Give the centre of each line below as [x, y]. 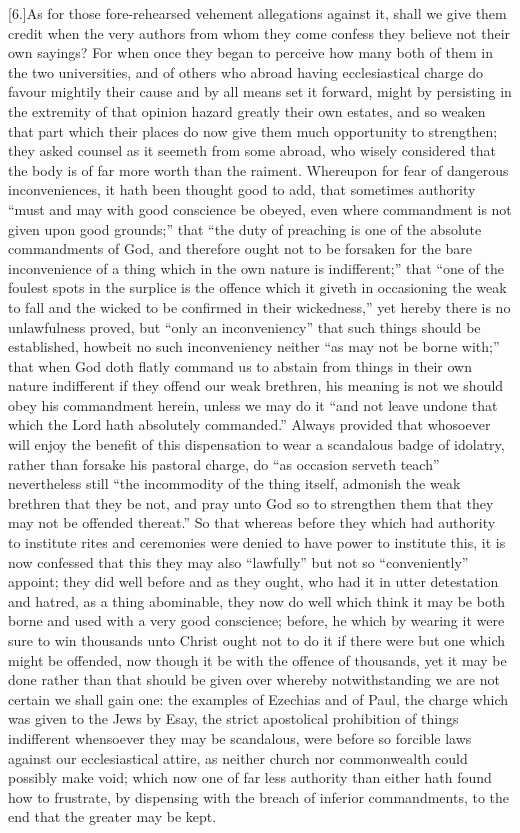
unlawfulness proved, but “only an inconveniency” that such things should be [244, 326]
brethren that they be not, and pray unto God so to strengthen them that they [251, 502]
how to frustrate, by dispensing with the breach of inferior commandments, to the [259, 796]
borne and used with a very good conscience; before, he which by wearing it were [256, 620]
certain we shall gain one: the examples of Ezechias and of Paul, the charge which [258, 698]
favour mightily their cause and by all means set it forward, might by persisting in [260, 91]
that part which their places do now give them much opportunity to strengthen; [253, 130]
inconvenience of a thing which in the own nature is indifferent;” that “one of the [256, 267]
